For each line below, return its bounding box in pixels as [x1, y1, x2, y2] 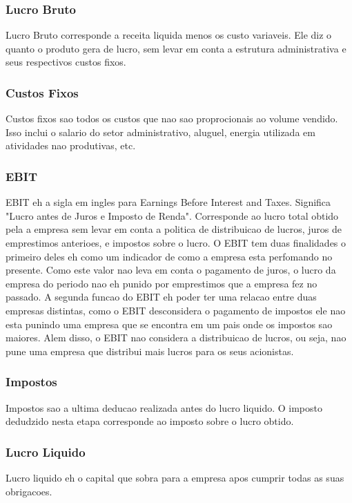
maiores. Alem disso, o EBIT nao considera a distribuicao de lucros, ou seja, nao [6, 330, 346, 345]
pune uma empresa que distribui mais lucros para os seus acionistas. [6, 343, 294, 358]
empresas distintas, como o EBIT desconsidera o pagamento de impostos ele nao [6, 303, 346, 317]
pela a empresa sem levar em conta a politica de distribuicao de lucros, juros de [6, 222, 342, 236]
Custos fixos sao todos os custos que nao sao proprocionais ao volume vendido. [6, 111, 338, 126]
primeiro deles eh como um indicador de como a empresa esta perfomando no [6, 249, 333, 263]
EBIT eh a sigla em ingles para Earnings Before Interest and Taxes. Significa [6, 195, 331, 209]
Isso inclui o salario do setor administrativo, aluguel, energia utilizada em [6, 124, 315, 139]
